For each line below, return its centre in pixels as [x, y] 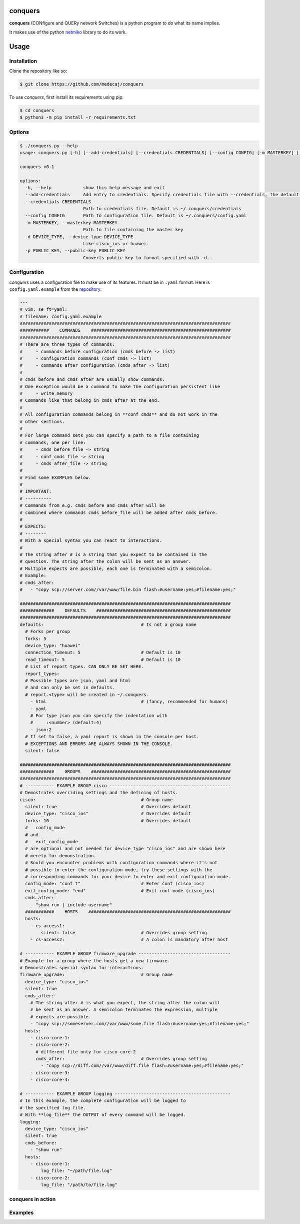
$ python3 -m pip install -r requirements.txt [78, 117]
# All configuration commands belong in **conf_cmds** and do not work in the [118, 415]
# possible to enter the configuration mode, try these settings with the [119, 870]
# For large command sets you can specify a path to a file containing [109, 436]
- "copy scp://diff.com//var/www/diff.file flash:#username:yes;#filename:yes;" [142, 1066]
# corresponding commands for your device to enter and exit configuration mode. [128, 876]
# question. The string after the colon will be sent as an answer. [105, 561]
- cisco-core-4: [50, 1080]
